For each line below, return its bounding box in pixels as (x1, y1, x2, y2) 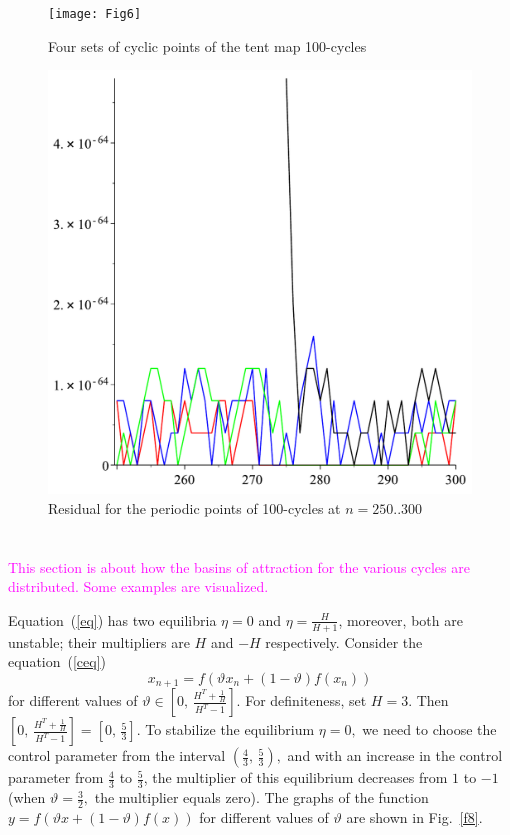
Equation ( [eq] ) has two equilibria (8, 609, 217, 630)
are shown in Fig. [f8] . (346, 806, 483, 827)
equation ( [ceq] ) (8, 651, 107, 672)
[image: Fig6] (48, 7, 142, 21)
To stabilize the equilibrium (145, 719, 315, 740)
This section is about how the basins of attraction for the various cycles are (8, 556, 470, 577)
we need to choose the (362, 719, 497, 740)
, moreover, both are (338, 609, 463, 630)
